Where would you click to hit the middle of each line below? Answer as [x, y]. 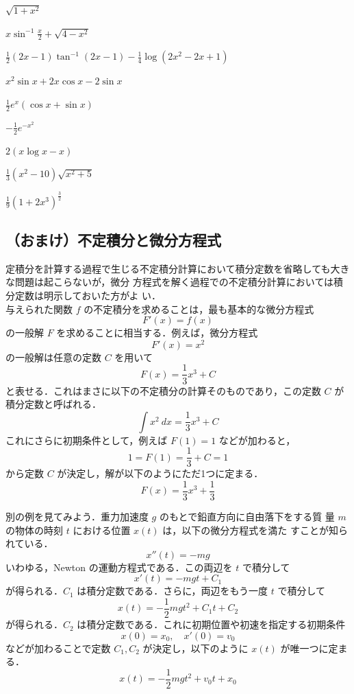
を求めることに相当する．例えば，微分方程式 [157, 333]
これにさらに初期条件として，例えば [87, 440]
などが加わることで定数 [58, 648]
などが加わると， [257, 440]
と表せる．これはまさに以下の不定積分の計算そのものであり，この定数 [163, 390]
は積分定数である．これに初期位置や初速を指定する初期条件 [211, 624]
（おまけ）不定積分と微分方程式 [113, 240]
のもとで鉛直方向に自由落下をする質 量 [247, 517]
